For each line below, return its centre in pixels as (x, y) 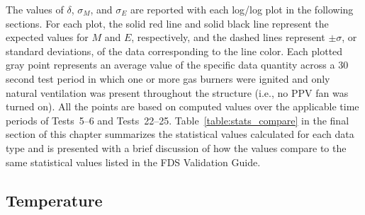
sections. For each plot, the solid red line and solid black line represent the (167, 23)
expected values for (47, 37)
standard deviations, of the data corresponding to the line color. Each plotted (174, 51)
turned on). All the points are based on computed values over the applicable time (182, 106)
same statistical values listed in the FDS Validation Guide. (133, 162)
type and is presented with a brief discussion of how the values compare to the (176, 147)
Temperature (54, 200)
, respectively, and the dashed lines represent (228, 37)
